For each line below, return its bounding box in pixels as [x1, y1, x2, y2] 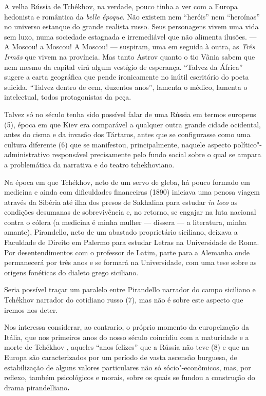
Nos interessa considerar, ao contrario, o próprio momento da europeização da [4, 322, 249, 332]
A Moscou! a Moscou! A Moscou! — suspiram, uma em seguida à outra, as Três [4, 41, 255, 52]
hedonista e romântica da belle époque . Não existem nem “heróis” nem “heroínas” [4, 11, 260, 22]
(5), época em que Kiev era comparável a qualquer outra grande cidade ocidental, [4, 119, 261, 129]
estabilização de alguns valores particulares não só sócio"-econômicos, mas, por [4, 362, 251, 372]
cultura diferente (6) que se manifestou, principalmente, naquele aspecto [4, 139, 231, 149]
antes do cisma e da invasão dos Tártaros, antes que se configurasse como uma [4, 129, 251, 140]
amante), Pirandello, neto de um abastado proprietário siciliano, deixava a [4, 227, 238, 237]
